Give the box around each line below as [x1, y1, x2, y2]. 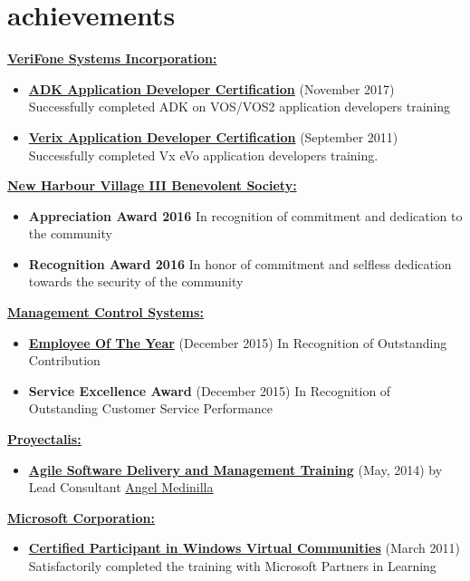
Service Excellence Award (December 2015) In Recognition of [28, 381, 391, 400]
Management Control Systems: [7, 303, 204, 322]
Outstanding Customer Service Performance [28, 399, 273, 418]
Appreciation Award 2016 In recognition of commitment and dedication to [28, 206, 463, 225]
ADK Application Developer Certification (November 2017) [28, 79, 395, 98]
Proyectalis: [7, 430, 82, 449]
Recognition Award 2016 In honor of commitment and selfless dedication [28, 254, 452, 273]
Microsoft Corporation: [7, 508, 155, 527]
